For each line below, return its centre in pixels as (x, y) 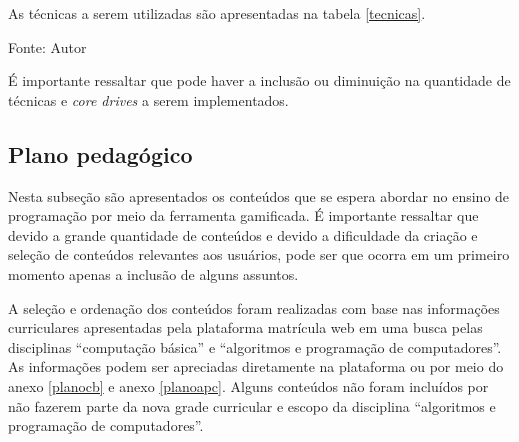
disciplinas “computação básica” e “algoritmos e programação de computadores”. (255, 346)
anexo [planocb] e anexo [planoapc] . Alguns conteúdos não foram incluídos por (248, 385)
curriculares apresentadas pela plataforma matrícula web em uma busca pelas (245, 327)
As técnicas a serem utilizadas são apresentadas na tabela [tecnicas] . (217, 13)
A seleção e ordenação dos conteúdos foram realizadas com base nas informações (254, 307)
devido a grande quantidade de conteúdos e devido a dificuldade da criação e (243, 234)
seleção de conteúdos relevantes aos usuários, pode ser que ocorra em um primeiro (259, 254)
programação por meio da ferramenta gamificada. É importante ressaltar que (243, 215)
